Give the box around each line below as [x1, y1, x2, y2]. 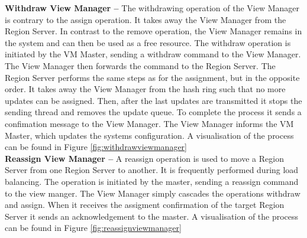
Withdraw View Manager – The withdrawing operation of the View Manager [5, 2, 300, 14]
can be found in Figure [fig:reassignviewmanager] [5, 221, 182, 234]
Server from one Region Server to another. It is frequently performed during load [5, 164, 299, 176]
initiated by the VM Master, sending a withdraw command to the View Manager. [5, 48, 301, 60]
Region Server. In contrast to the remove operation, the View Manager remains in [5, 25, 302, 37]
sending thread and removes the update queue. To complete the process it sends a [5, 106, 302, 118]
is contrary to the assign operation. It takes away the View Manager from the [5, 13, 286, 25]
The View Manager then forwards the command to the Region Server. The [5, 59, 276, 71]
